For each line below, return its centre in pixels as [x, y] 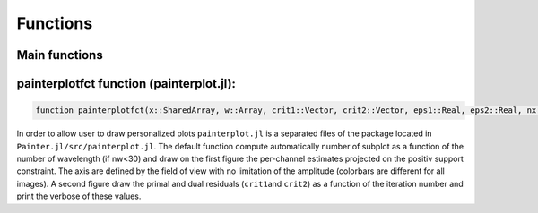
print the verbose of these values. [79, 196]
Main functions [60, 55]
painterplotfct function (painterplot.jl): [126, 84]
